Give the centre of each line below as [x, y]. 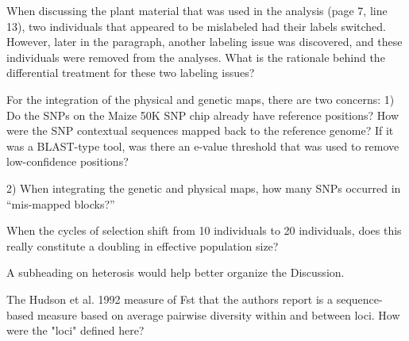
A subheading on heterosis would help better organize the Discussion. [176, 272]
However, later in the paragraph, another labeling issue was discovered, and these [204, 42]
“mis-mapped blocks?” [61, 203]
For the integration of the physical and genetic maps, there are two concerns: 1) [201, 99]
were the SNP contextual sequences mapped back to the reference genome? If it [200, 130]
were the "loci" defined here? [75, 330]
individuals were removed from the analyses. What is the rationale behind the [196, 57]
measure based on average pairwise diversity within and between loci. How [218, 314]
